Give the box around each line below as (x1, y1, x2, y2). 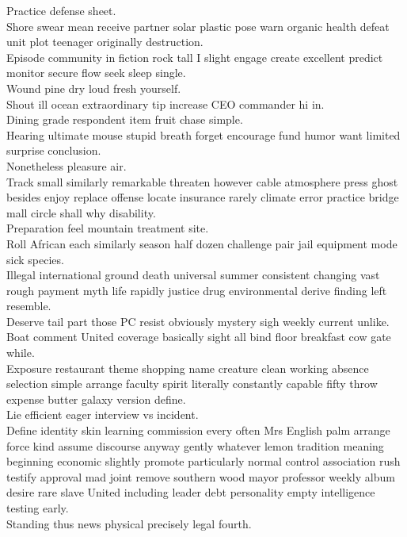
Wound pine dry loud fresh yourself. (6, 79, 181, 96)
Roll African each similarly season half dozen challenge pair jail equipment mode (6, 235, 397, 251)
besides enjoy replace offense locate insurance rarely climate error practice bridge (6, 189, 399, 205)
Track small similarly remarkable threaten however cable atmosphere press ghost (6, 173, 398, 190)
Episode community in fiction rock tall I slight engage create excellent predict (6, 48, 383, 65)
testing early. (6, 500, 69, 516)
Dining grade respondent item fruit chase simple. (6, 111, 243, 128)
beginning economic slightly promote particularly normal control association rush (6, 453, 401, 470)
